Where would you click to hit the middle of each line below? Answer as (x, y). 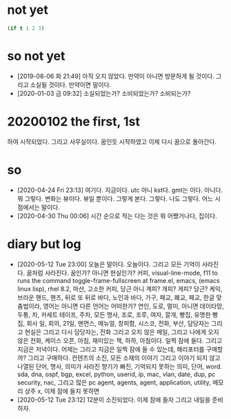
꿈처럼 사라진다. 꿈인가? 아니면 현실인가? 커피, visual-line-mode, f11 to (122, 273)
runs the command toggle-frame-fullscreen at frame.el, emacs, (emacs (118, 280)
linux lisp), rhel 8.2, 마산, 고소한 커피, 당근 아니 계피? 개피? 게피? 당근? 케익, (120, 289)
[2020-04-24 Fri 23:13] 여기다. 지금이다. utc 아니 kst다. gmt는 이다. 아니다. (120, 190)
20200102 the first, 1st (73, 121)
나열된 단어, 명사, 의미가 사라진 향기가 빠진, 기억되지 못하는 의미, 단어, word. (120, 366)
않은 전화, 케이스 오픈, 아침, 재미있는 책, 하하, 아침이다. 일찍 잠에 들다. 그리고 (120, 340)
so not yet (36, 56)
